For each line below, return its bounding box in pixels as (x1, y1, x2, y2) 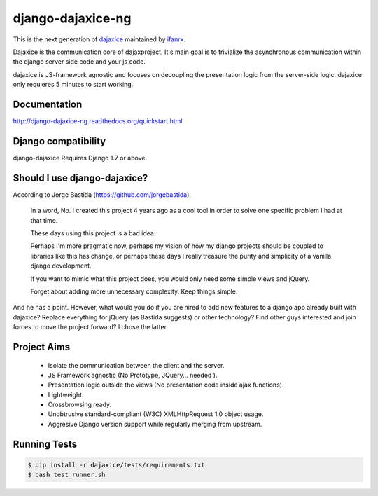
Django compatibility (13, 135, 106, 147)
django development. (30, 261, 92, 270)
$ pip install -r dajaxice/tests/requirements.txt (27, 461, 206, 469)
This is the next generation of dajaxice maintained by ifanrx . (13, 35, 185, 43)
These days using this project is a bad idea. (30, 229, 156, 237)
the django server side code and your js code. (13, 57, 146, 66)
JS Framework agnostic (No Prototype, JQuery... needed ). (48, 371, 218, 379)
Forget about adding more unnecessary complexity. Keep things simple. (30, 287, 238, 296)
